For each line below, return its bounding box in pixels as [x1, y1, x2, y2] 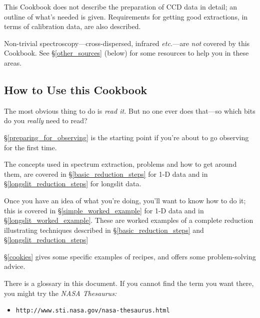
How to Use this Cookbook [4, 82, 147, 97]
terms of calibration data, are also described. [4, 21, 141, 32]
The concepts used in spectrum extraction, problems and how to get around [4, 159, 237, 169]
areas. [4, 57, 22, 68]
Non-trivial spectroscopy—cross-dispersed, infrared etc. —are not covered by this [4, 38, 250, 48]
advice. [4, 261, 25, 271]
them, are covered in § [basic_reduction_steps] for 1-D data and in [4, 168, 208, 179]
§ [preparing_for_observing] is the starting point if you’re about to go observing [4, 132, 249, 142]
